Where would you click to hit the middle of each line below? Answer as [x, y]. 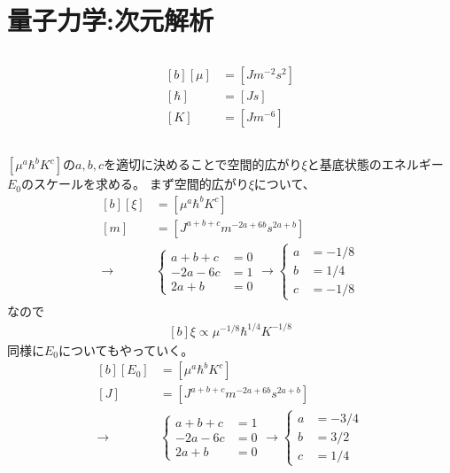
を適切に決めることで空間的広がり [203, 164]
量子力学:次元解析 [110, 20]
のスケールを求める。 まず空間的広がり [135, 184]
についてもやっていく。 [126, 349]
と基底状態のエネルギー [375, 164]
